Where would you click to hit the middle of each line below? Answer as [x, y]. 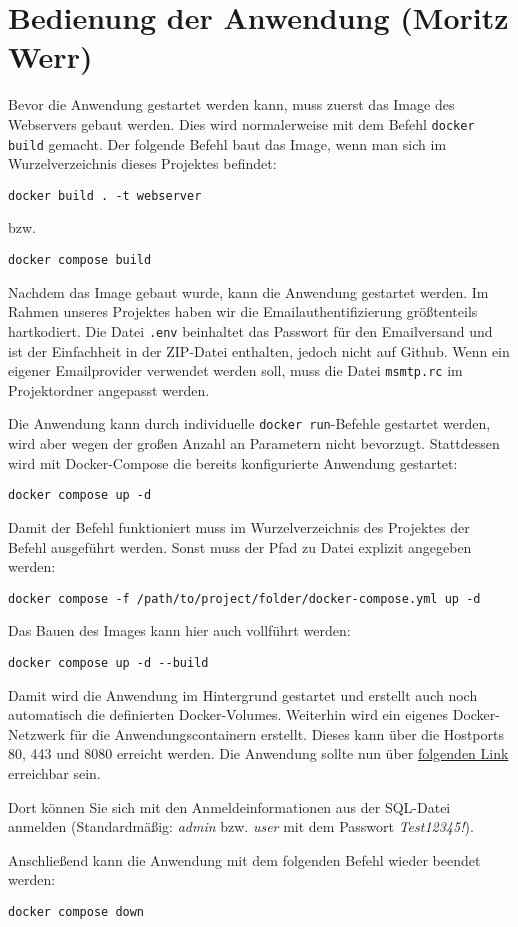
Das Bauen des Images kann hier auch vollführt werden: [179, 630]
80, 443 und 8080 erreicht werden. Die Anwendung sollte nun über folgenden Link [258, 753]
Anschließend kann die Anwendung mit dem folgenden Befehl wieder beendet [244, 859]
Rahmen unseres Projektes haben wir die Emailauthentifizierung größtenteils [243, 311]
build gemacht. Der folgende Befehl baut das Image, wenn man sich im [227, 143]
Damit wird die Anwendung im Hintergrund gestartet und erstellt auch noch [243, 694]
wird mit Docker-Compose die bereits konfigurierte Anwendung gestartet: [233, 462]
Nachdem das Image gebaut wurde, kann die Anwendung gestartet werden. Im [248, 291]
